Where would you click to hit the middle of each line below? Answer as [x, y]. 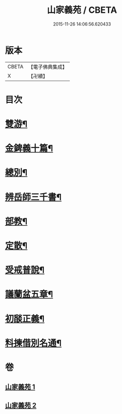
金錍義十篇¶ [29, 148]
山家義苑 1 [20, 387]
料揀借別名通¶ [33, 343]
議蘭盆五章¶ [29, 294]
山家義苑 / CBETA [82, 10]
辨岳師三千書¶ [33, 197]
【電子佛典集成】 [48, 67]
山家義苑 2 [21, 405]
